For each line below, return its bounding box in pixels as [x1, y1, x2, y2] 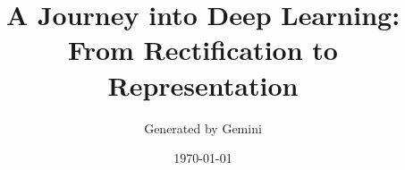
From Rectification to [68, 31, 338, 68]
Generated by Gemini [144, 118, 262, 137]
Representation [107, 66, 299, 103]
